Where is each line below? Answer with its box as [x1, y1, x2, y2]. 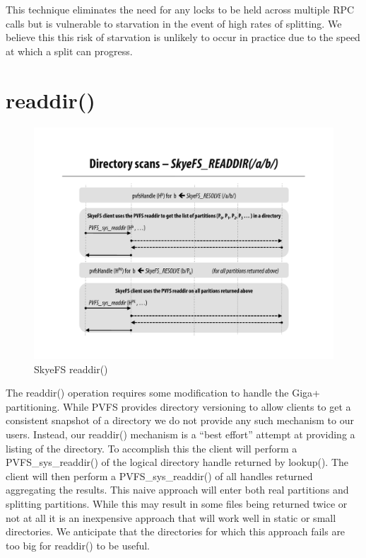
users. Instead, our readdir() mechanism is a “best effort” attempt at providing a [6, 426, 355, 441]
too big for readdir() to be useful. [6, 537, 150, 552]
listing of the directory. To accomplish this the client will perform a [6, 440, 297, 455]
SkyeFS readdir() [34, 361, 108, 376]
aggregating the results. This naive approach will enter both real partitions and [6, 482, 349, 497]
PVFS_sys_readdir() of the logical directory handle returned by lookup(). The [6, 455, 349, 469]
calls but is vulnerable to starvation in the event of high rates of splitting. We [6, 16, 342, 30]
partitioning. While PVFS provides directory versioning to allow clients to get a [6, 399, 351, 414]
